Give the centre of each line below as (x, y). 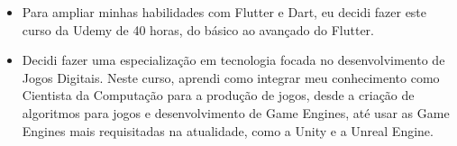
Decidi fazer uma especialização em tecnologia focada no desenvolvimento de (233, 60)
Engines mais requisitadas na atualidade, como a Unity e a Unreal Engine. (228, 130)
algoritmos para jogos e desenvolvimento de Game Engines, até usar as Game (236, 112)
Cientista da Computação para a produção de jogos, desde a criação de (218, 95)
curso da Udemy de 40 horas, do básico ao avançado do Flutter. (198, 29)
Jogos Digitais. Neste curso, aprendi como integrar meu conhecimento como (231, 77)
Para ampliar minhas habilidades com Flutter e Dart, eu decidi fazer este (224, 12)
